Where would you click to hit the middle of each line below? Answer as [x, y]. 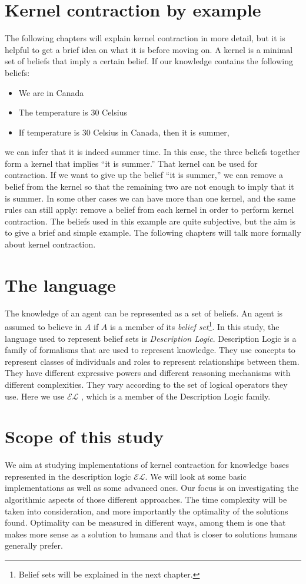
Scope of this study [84, 436]
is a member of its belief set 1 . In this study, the [195, 326]
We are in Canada [51, 92]
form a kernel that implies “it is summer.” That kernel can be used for [131, 163]
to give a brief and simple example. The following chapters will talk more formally [153, 232]
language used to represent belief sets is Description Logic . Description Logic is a [151, 338]
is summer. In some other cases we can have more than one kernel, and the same [150, 198]
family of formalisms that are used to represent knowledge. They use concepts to [150, 350]
